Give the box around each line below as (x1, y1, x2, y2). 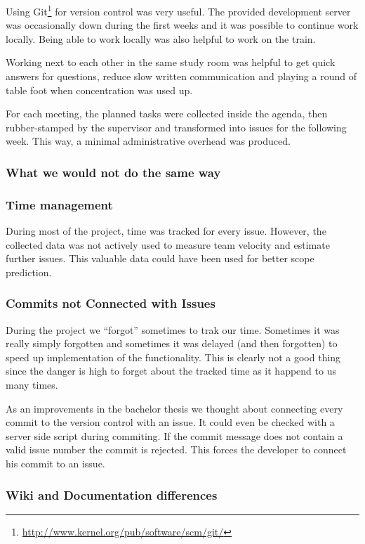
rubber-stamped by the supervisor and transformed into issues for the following (6, 119, 347, 134)
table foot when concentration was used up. (6, 82, 193, 97)
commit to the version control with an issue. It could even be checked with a (6, 415, 335, 429)
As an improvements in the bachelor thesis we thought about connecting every (6, 401, 343, 415)
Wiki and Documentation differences (6, 486, 218, 503)
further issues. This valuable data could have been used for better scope (6, 251, 314, 266)
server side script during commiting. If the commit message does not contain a (6, 428, 343, 443)
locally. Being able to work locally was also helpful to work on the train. (6, 31, 316, 46)
